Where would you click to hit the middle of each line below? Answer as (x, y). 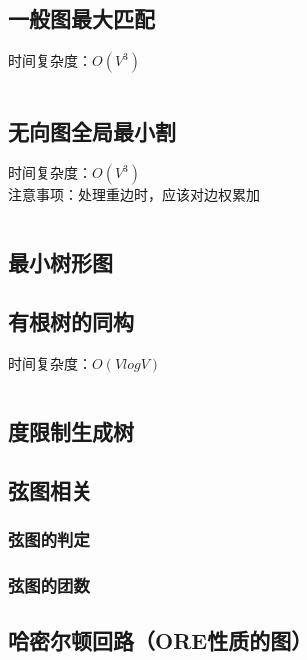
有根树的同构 (71, 321)
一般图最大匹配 (81, 18)
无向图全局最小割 (92, 130)
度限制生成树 (71, 430)
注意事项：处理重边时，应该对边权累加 (134, 194)
